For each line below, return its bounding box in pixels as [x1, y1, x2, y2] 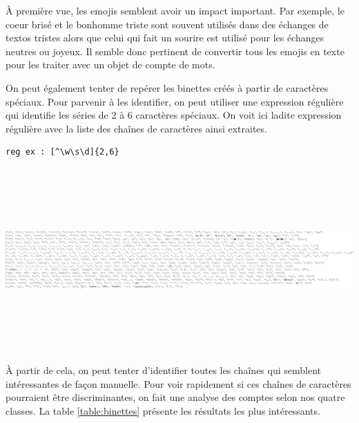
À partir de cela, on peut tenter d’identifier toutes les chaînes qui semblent [6, 363, 322, 377]
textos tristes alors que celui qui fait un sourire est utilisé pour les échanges [6, 30, 324, 45]
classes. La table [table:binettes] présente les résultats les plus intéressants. [6, 403, 320, 417]
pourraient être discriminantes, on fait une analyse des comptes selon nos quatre [6, 390, 345, 404]
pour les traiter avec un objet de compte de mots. [6, 57, 215, 72]
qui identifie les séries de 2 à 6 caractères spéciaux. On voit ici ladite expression [6, 108, 342, 122]
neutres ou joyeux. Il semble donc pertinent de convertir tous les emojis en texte [6, 43, 345, 58]
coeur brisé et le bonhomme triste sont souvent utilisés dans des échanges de [6, 17, 329, 31]
